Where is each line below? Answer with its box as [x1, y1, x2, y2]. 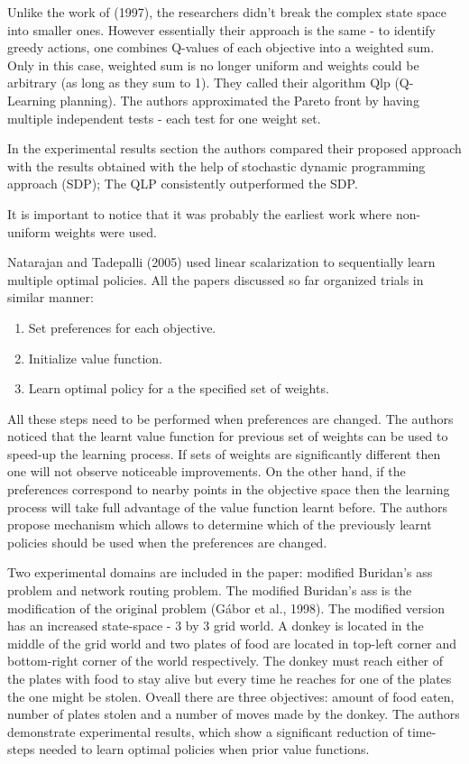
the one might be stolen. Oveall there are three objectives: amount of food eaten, [7, 686, 455, 705]
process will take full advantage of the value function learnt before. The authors [7, 497, 448, 516]
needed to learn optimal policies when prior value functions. [39, 740, 370, 759]
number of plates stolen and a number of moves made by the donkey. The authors [7, 704, 460, 723]
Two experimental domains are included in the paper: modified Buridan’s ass [7, 563, 433, 582]
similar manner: [7, 288, 94, 307]
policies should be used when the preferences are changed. [7, 532, 327, 551]
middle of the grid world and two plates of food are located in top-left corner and [7, 633, 457, 652]
